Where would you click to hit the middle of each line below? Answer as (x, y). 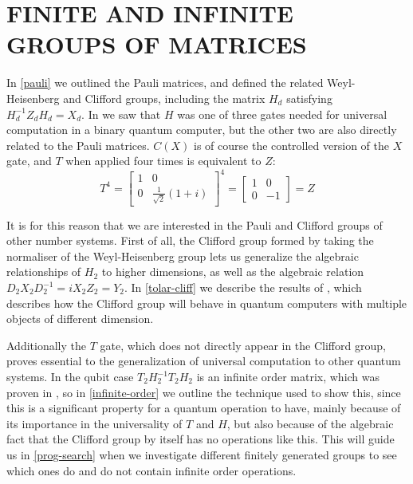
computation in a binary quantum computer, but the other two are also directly (202, 130)
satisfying (309, 98)
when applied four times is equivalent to (163, 161)
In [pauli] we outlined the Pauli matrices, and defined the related (165, 83)
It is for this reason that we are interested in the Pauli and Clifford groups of (195, 224)
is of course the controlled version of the (291, 145)
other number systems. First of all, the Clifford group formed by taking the (190, 240)
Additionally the (46, 345)
